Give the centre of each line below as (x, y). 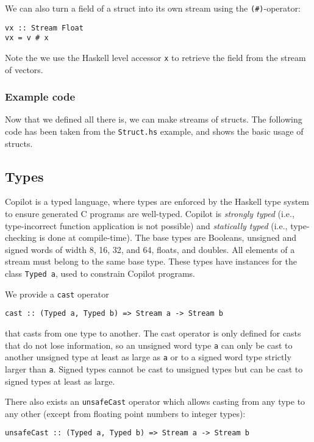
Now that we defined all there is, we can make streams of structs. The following (154, 119)
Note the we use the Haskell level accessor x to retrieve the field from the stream (155, 57)
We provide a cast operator (57, 294)
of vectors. (24, 69)
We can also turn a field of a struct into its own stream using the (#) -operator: (153, 8)
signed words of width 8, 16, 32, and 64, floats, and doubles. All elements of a (150, 249)
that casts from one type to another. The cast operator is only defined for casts (153, 333)
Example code (40, 97)
